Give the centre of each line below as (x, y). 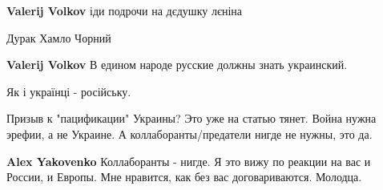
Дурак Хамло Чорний (59, 37)
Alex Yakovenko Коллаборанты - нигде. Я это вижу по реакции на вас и (189, 161)
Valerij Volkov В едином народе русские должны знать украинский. (177, 65)
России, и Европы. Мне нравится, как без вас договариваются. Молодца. (184, 177)
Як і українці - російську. (69, 91)
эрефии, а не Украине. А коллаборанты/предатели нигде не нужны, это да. (189, 133)
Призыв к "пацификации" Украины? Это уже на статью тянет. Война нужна (191, 118)
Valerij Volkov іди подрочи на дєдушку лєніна (124, 10)
